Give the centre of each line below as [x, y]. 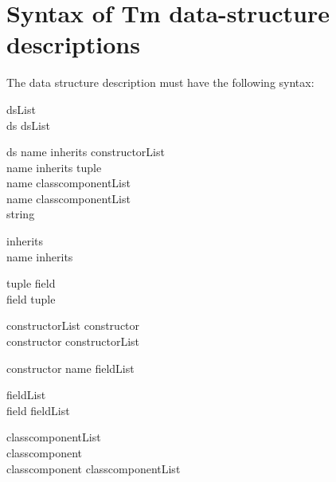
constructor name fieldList [70, 368]
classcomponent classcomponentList [94, 468]
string [21, 214]
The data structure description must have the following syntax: [160, 82]
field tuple [31, 298]
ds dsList [28, 125]
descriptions [73, 44]
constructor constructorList [73, 341]
